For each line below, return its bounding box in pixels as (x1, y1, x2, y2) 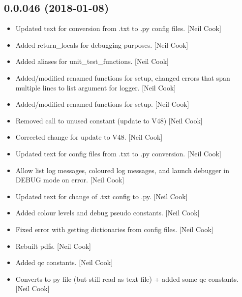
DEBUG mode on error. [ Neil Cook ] (15, 175, 124, 185)
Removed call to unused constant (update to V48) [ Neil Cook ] (15, 115, 203, 125)
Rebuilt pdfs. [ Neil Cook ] (15, 240, 91, 251)
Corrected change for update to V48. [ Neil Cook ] (15, 132, 163, 142)
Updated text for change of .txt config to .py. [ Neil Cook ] (15, 191, 188, 201)
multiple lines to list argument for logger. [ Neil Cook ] (15, 82, 176, 92)
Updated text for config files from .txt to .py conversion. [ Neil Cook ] (15, 148, 221, 158)
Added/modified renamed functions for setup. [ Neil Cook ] (15, 99, 189, 109)
